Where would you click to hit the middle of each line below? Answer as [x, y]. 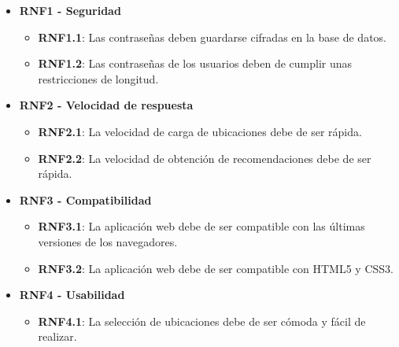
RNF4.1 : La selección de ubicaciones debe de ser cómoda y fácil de [202, 321]
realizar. [57, 336]
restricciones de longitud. [98, 78]
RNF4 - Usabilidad [72, 295]
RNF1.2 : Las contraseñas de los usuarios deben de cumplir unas [195, 63]
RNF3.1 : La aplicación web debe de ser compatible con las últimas [201, 226]
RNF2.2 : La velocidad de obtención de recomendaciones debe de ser [205, 158]
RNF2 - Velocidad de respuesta [106, 105]
